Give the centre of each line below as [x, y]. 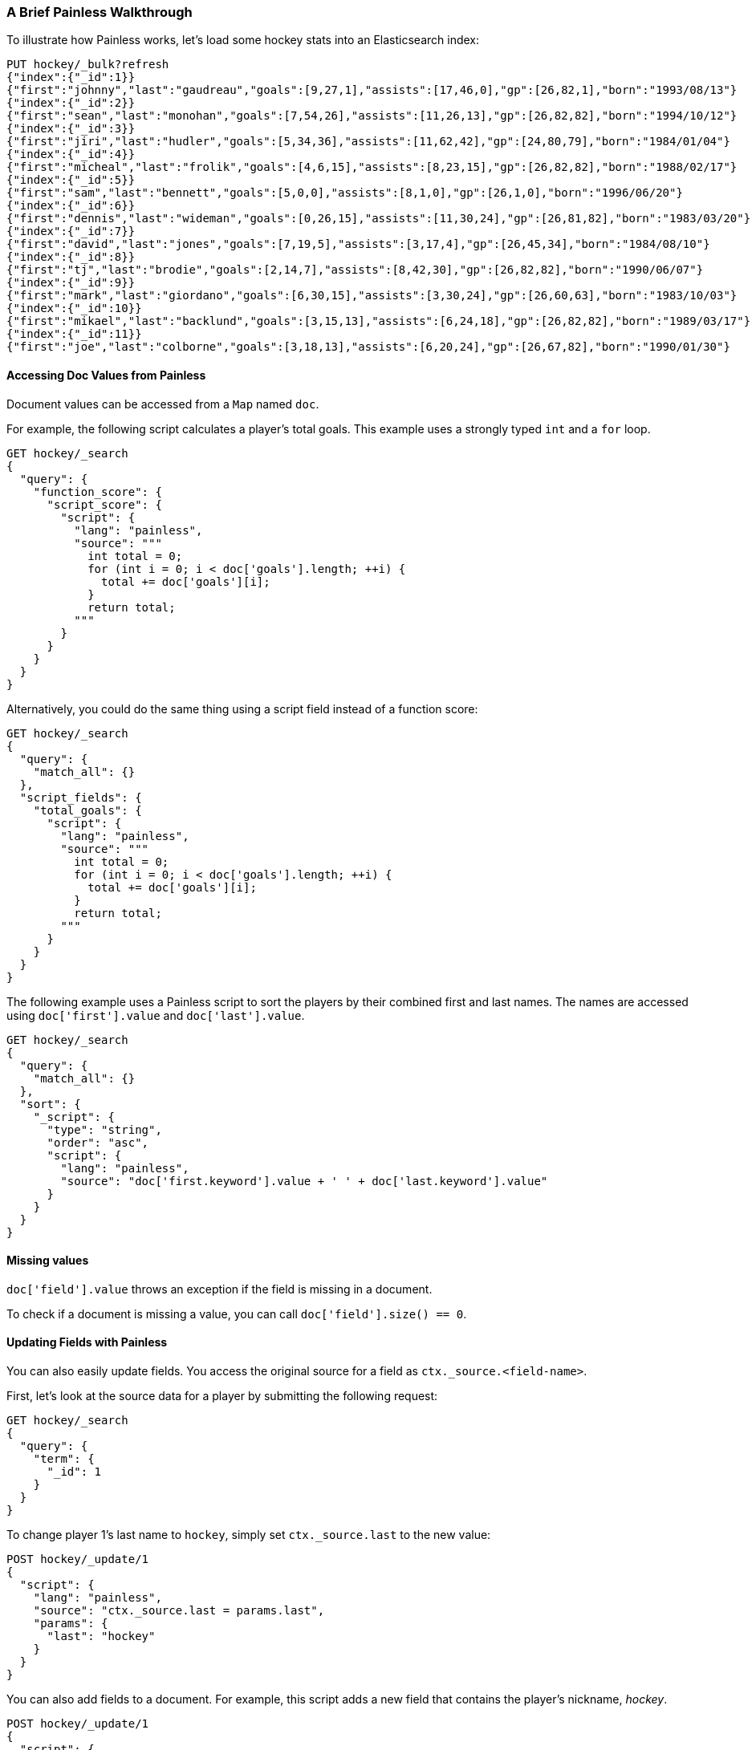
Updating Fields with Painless [87, 1342]
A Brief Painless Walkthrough [100, 12]
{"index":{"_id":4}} [71, 154]
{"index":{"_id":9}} [71, 283]
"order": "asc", [98, 1142]
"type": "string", [104, 1129]
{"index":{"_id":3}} [71, 129]
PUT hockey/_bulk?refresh [88, 65]
